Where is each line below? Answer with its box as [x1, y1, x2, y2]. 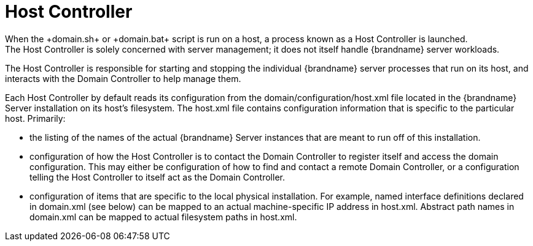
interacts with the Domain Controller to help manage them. [5, 73, 241, 84]
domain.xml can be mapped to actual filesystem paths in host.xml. [29, 211, 297, 222]
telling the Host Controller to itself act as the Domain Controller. [29, 171, 285, 182]
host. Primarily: [5, 113, 66, 124]
